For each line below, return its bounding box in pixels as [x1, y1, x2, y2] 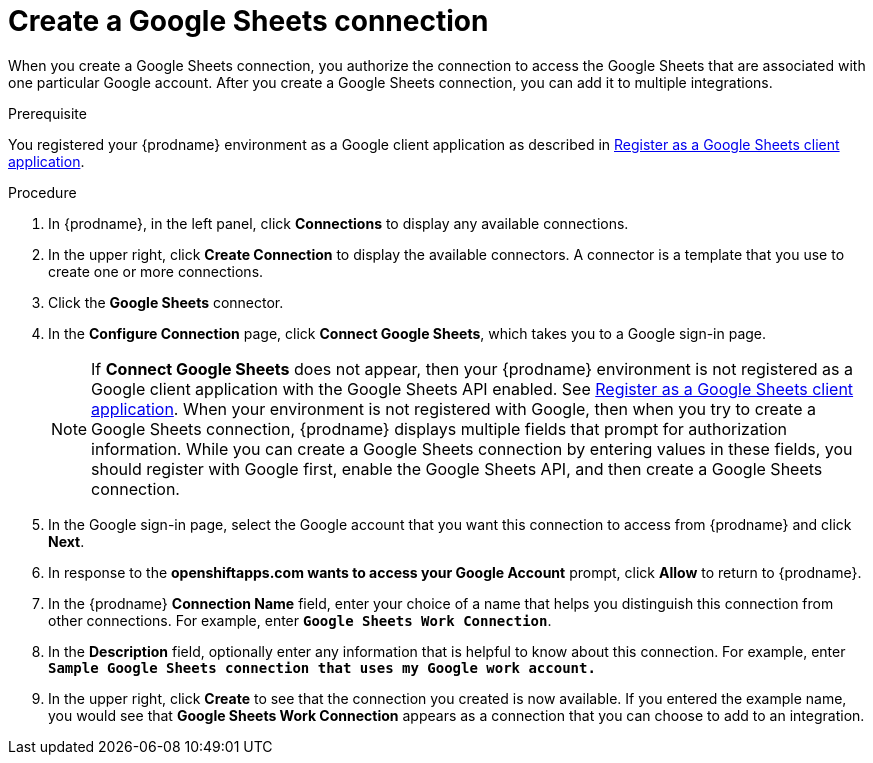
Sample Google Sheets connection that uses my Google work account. [48, 659, 596, 676]
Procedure [8, 183, 77, 201]
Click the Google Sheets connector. [48, 293, 284, 311]
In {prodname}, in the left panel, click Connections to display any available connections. [48, 214, 629, 232]
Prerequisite [8, 104, 87, 122]
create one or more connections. [48, 262, 264, 280]
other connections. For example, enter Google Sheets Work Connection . [48, 611, 552, 629]
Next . [48, 532, 85, 550]
